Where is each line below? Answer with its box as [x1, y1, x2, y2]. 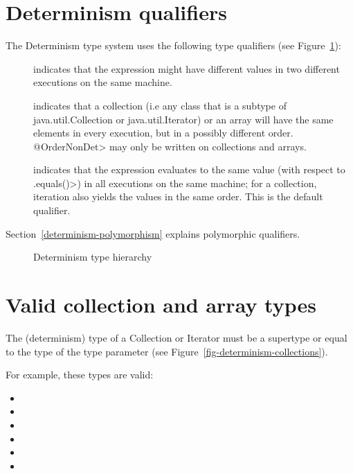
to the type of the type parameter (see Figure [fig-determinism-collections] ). [6, 344, 328, 358]
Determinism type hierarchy [33, 249, 152, 264]
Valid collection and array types [6, 290, 316, 319]
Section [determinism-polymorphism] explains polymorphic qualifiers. [6, 226, 300, 240]
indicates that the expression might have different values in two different [33, 61, 340, 76]
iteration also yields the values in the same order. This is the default [33, 189, 323, 204]
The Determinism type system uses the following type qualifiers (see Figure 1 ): [6, 38, 341, 53]
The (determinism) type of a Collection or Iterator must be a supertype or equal [6, 330, 347, 344]
